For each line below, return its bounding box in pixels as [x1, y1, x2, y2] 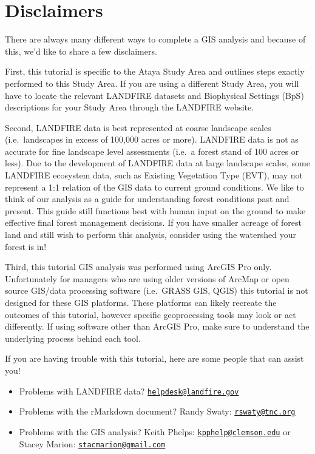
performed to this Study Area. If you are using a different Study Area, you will [5, 76, 299, 89]
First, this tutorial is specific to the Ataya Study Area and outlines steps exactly [5, 65, 305, 78]
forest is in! [5, 240, 47, 252]
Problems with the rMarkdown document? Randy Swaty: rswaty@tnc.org [19, 405, 296, 418]
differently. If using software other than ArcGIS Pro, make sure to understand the [5, 320, 310, 333]
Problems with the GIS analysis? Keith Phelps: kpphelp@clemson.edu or [19, 425, 291, 438]
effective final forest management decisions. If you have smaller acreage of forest [5, 216, 302, 229]
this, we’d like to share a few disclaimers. [5, 44, 157, 57]
